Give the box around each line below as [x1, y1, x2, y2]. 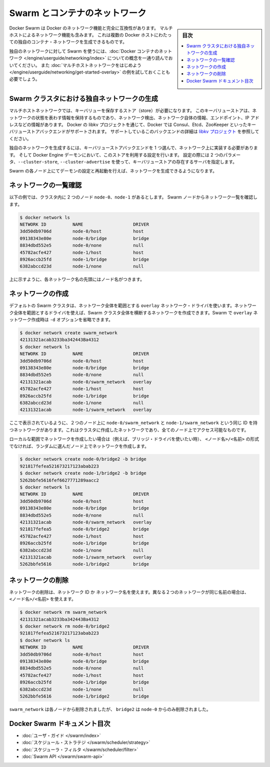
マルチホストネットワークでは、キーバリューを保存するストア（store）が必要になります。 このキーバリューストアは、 [9, 107, 252, 113]
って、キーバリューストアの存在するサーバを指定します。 [120, 158, 237, 164]
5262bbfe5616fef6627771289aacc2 [19, 477, 99, 483]
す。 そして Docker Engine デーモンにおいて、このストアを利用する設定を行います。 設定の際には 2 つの [9, 151, 223, 157]
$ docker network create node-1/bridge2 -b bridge [19, 470, 147, 476]
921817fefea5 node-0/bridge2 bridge [19, 526, 149, 532]
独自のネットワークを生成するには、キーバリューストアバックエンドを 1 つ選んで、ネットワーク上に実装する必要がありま [9, 145, 258, 151]
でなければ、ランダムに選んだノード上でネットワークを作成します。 [9, 443, 149, 449]
